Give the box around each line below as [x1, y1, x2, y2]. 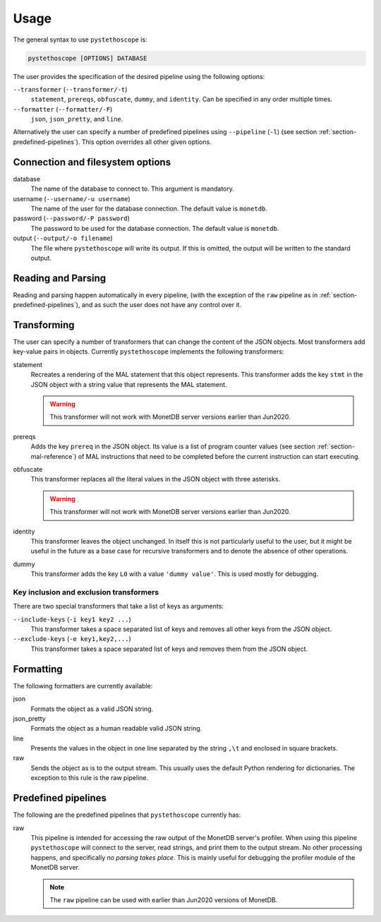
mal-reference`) [30, 452, 77, 460]
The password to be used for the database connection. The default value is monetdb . [30, 224, 279, 232]
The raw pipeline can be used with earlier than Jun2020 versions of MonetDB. [49, 895, 278, 904]
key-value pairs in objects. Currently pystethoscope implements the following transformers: [13, 347, 284, 356]
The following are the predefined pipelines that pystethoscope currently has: [13, 810, 241, 819]
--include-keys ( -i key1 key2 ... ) [13, 615, 132, 623]
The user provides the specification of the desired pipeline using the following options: [13, 72, 265, 80]
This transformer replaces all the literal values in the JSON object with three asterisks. [30, 475, 281, 484]
